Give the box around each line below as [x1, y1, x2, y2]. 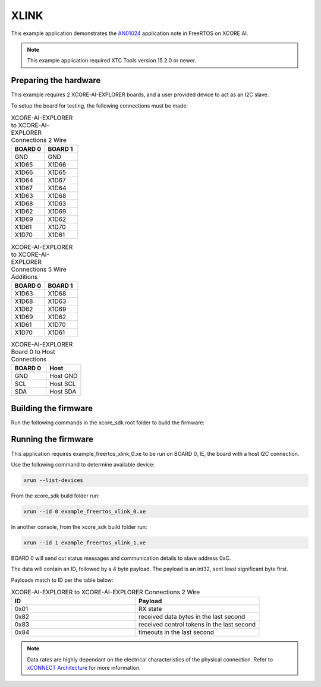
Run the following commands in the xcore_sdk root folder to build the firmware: [11, 419, 205, 426]
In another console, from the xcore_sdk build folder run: [11, 523, 147, 530]
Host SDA [49, 387, 77, 396]
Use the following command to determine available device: [11, 461, 155, 468]
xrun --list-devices [23, 477, 83, 484]
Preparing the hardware [11, 75, 101, 86]
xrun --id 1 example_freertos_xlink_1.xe [23, 539, 146, 546]
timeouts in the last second [139, 628, 214, 636]
